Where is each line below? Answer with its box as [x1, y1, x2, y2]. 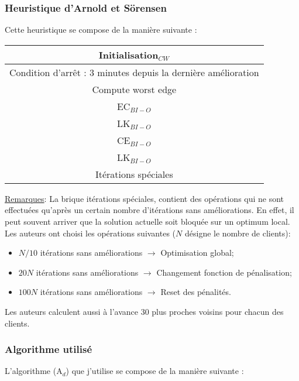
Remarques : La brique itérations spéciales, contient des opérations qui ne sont [5, 192, 284, 204]
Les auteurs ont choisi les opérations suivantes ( [5, 226, 176, 239]
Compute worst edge [92, 82, 177, 96]
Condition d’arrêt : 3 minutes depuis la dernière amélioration [9, 65, 259, 79]
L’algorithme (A [5, 365, 63, 377]
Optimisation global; [160, 246, 234, 259]
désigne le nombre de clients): [184, 226, 291, 239]
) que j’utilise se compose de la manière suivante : [66, 365, 244, 377]
